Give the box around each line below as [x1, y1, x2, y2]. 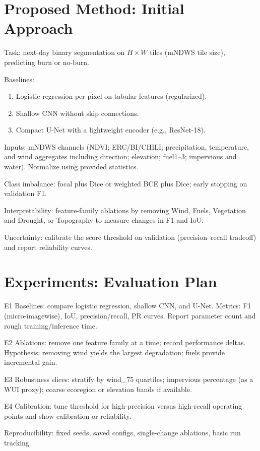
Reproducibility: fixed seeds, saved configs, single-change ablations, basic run [4, 427, 241, 438]
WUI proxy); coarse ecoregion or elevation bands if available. [4, 383, 192, 394]
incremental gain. [4, 357, 57, 367]
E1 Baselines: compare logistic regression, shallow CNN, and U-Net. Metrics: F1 [4, 300, 251, 311]
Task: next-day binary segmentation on [4, 47, 125, 57]
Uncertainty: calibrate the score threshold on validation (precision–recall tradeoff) [4, 232, 256, 242]
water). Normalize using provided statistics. [4, 161, 139, 172]
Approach [4, 18, 73, 38]
